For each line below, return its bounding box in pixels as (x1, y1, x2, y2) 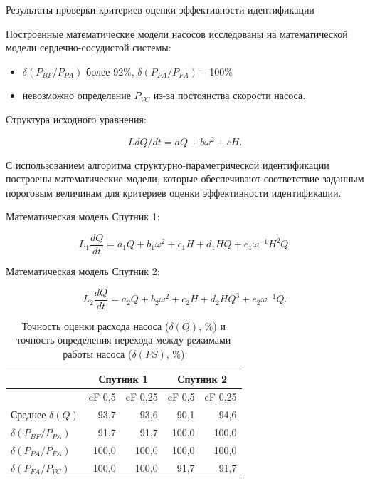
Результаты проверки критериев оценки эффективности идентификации (6, 2, 314, 16)
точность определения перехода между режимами (16, 332, 231, 347)
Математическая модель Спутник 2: (6, 264, 160, 279)
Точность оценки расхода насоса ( (21, 318, 169, 333)
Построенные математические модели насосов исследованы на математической (6, 26, 348, 41)
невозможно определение (22, 88, 131, 103)
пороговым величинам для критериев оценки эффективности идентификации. (6, 185, 342, 200)
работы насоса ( (63, 346, 132, 361)
